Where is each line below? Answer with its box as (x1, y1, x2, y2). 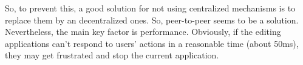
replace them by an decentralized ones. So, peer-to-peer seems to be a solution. (5, 13, 299, 26)
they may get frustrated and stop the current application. (5, 49, 219, 61)
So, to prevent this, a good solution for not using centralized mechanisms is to (5, 2, 296, 14)
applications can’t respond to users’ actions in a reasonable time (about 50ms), (5, 37, 299, 49)
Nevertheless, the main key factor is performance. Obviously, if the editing (5, 25, 281, 38)
